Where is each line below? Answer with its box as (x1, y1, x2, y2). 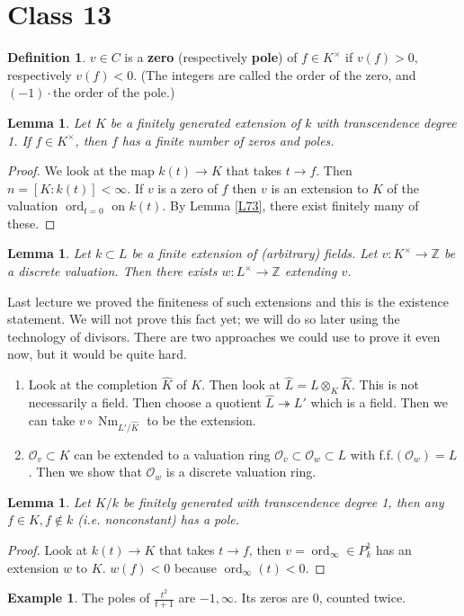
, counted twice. (318, 588, 406, 607)
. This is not (352, 375, 419, 394)
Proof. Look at (7, 540, 88, 558)
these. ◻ (7, 213, 56, 232)
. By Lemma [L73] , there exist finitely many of (162, 196, 419, 215)
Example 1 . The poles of (7, 588, 150, 607)
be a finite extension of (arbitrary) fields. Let (131, 244, 378, 263)
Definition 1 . (7, 48, 86, 67)
